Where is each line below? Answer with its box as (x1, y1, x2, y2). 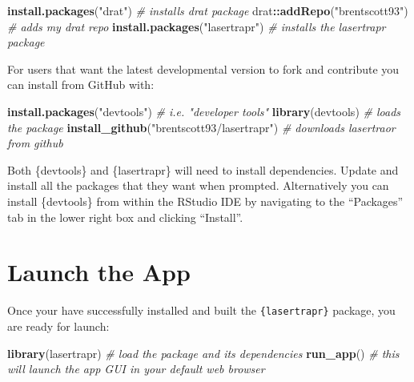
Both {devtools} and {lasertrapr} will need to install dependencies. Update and (7, 161, 399, 178)
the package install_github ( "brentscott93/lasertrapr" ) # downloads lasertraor (7, 119, 396, 135)
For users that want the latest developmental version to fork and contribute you (7, 60, 400, 77)
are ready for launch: (7, 317, 110, 334)
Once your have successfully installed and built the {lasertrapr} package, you (7, 302, 396, 319)
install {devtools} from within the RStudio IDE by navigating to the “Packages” (7, 192, 404, 209)
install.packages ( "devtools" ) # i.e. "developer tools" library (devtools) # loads (7, 103, 401, 119)
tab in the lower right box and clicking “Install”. (7, 208, 243, 225)
